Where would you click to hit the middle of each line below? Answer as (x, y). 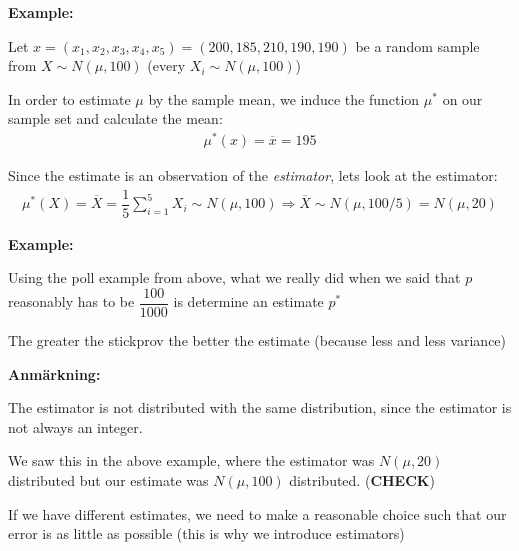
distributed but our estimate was (108, 479)
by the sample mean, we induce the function (284, 98)
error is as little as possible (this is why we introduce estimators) (206, 533)
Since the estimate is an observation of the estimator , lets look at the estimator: (253, 175)
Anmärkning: (54, 373)
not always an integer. (75, 426)
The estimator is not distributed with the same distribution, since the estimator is (260, 407)
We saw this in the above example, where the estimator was (191, 460)
